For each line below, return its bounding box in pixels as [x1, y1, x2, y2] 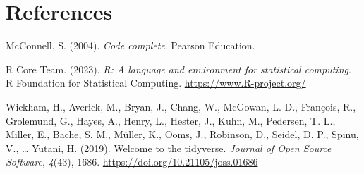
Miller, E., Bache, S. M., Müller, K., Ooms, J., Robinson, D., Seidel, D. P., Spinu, [6, 127, 359, 142]
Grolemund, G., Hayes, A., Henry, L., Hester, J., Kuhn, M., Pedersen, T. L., [6, 113, 336, 128]
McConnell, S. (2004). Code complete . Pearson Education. [6, 38, 255, 53]
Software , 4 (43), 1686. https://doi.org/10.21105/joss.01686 [6, 154, 258, 169]
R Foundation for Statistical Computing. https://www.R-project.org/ [6, 75, 306, 90]
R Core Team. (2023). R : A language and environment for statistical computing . [6, 61, 351, 76]
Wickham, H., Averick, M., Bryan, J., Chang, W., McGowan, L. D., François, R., [6, 99, 356, 113]
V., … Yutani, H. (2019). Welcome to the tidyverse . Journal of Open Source [6, 140, 332, 155]
